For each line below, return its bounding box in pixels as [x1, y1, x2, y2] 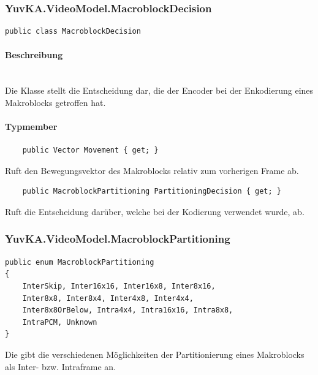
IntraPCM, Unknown [22, 317, 97, 327]
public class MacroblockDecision [5, 27, 141, 36]
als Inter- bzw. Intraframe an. [5, 360, 116, 373]
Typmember [5, 119, 58, 132]
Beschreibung [5, 48, 63, 61]
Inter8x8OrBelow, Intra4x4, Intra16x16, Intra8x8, [22, 306, 233, 315]
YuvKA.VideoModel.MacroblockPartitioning [5, 231, 230, 246]
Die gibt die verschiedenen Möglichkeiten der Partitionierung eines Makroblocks [5, 347, 305, 360]
